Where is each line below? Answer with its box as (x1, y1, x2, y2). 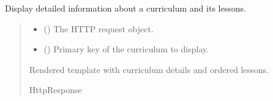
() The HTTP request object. (43, 22, 154, 35)
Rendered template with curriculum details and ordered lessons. (29, 63, 269, 75)
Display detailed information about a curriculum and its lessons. (5, 2, 246, 14)
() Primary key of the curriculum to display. (43, 43, 209, 55)
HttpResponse (29, 83, 82, 96)
